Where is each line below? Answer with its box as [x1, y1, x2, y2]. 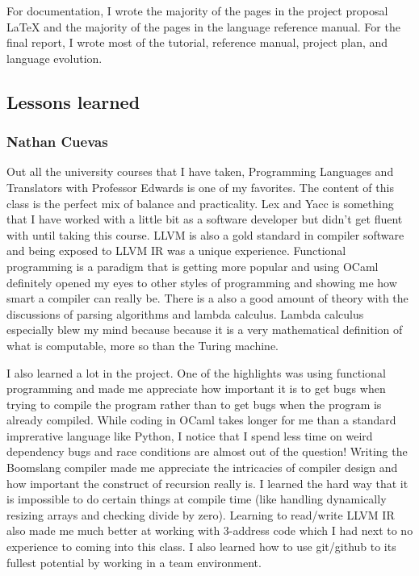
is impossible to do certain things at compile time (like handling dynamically [6, 490, 387, 507]
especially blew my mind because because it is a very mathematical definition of [6, 321, 403, 338]
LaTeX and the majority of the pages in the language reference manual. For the [6, 18, 400, 35]
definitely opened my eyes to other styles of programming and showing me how [6, 273, 397, 290]
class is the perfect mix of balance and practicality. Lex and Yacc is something [6, 194, 394, 211]
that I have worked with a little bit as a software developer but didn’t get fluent [6, 211, 403, 227]
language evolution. [6, 49, 103, 66]
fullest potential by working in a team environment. [6, 553, 262, 570]
